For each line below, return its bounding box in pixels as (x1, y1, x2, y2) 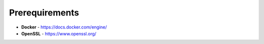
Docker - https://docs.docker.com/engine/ (21, 24, 107, 30)
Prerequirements (9, 7, 79, 18)
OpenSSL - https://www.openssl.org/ (21, 30, 96, 36)
